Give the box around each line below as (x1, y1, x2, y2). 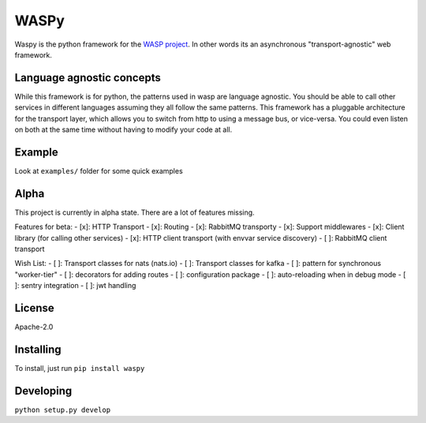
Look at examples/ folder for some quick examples (14, 166, 183, 175)
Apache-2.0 (14, 322, 54, 331)
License (14, 301, 54, 315)
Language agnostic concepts (14, 71, 162, 84)
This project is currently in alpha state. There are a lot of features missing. (14, 208, 256, 217)
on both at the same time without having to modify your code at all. (14, 125, 233, 134)
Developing (14, 384, 73, 398)
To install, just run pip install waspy (14, 363, 145, 372)
